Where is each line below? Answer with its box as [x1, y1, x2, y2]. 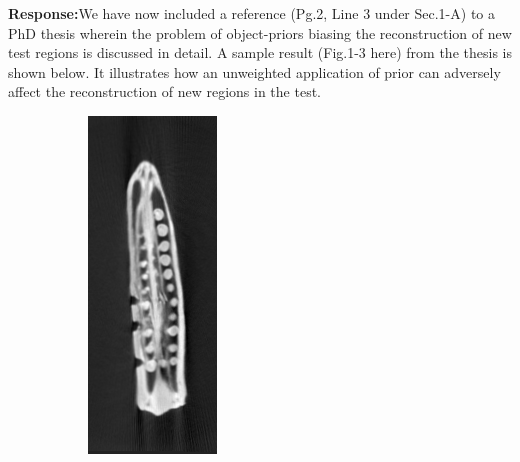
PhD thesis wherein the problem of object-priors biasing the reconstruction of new [8, 22, 512, 43]
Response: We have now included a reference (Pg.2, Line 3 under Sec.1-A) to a [8, 3, 496, 23]
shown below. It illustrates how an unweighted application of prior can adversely [8, 61, 501, 82]
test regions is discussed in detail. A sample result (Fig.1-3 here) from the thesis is [8, 42, 512, 63]
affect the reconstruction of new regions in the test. [8, 81, 321, 102]
